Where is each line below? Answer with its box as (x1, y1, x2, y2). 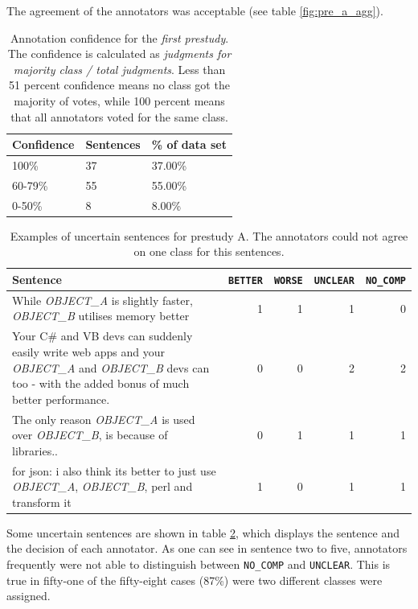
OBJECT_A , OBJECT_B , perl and (12, 478, 193, 495)
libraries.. (12, 442, 58, 459)
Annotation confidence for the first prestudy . (10, 29, 229, 46)
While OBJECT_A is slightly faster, (12, 291, 193, 308)
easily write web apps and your (12, 343, 166, 360)
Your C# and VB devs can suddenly (12, 327, 193, 344)
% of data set (151, 136, 227, 153)
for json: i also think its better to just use (12, 462, 216, 479)
